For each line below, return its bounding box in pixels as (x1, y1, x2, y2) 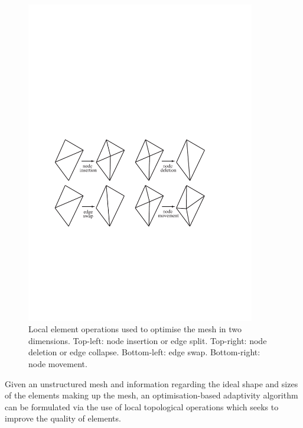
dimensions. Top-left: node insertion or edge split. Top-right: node (28, 334, 267, 346)
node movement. (28, 357, 87, 369)
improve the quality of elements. (5, 412, 121, 424)
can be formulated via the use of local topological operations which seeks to (5, 400, 279, 413)
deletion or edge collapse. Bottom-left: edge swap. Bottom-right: (28, 346, 260, 358)
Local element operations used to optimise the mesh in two (28, 323, 242, 335)
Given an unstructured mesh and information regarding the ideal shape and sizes (5, 377, 298, 390)
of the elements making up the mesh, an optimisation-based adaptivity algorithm (5, 389, 298, 401)
